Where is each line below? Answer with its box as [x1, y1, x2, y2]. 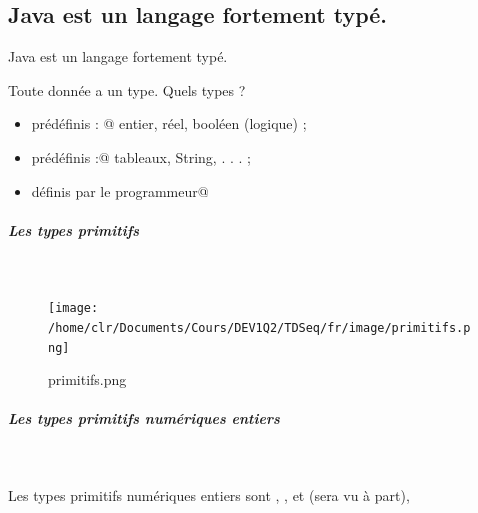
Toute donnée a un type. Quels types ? [8, 79, 246, 100]
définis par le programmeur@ [31, 180, 209, 201]
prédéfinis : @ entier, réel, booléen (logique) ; [31, 113, 307, 134]
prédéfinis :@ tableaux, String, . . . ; [31, 146, 251, 167]
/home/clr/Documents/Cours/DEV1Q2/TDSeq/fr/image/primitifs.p [48, 320, 471, 335]
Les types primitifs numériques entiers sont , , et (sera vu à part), [8, 485, 410, 506]
